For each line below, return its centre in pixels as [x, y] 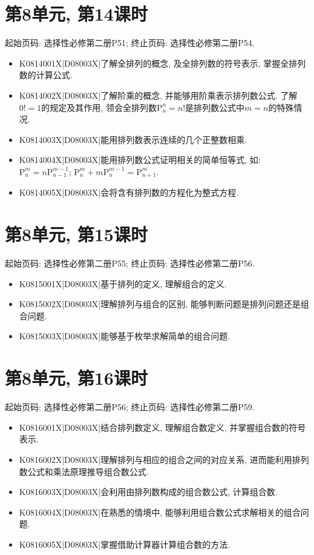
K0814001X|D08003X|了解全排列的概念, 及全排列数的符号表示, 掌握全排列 [162, 63]
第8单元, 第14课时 [76, 14]
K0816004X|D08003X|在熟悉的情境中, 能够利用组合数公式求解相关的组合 [160, 512]
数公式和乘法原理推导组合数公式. [84, 471]
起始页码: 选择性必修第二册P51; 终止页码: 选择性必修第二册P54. [130, 43]
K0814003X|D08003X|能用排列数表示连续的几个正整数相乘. [133, 139]
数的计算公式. [46, 75]
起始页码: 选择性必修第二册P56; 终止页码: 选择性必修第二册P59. [130, 407]
